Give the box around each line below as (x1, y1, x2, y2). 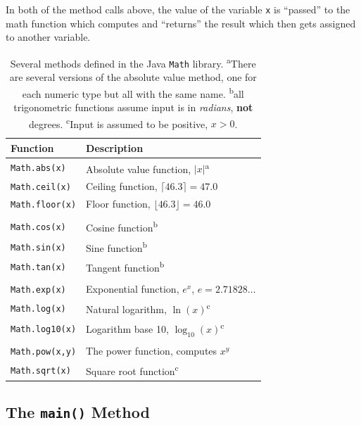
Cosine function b (86, 218, 158, 234)
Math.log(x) (11, 303, 66, 314)
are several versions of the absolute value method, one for (9, 70, 257, 84)
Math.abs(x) (11, 163, 66, 174)
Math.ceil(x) (11, 182, 71, 193)
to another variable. (6, 30, 91, 44)
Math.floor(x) (11, 200, 77, 210)
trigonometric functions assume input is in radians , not (13, 100, 253, 114)
